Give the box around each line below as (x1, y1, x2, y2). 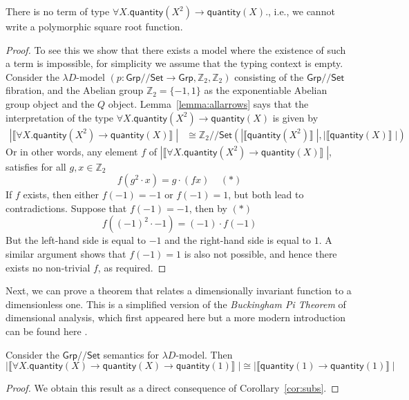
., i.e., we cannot (265, 4, 335, 18)
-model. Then (175, 347, 233, 361)
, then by (189, 200, 227, 215)
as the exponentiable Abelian (204, 83, 327, 97)
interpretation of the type (6, 110, 114, 124)
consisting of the (234, 69, 304, 84)
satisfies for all (6, 159, 66, 173)
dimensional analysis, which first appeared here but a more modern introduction (6, 310, 346, 325)
